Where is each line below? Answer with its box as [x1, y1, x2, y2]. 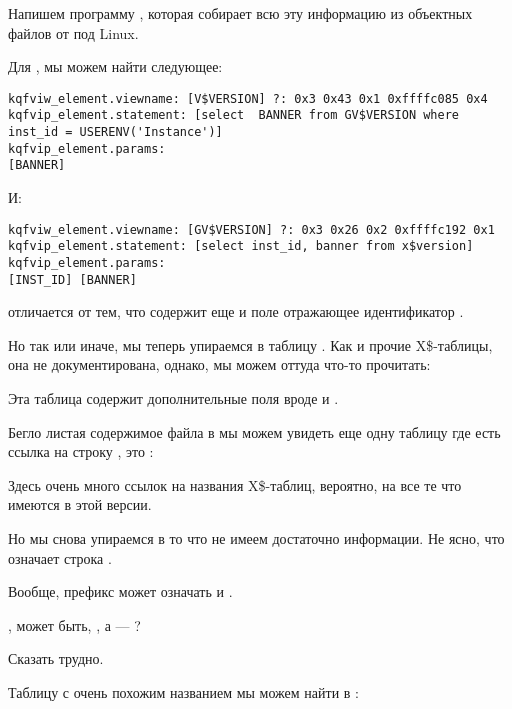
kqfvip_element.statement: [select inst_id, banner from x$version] [8, 239, 474, 254]
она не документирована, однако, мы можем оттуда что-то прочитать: [8, 354, 431, 375]
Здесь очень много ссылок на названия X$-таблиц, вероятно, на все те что [8, 474, 462, 495]
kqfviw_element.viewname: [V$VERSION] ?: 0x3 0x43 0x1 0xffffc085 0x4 [8, 91, 488, 106]
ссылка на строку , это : [8, 441, 154, 462]
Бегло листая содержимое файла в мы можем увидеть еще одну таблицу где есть [8, 421, 501, 442]
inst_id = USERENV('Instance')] [8, 125, 223, 140]
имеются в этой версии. [8, 494, 152, 515]
